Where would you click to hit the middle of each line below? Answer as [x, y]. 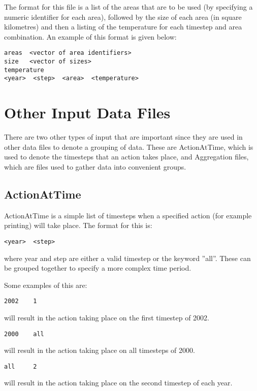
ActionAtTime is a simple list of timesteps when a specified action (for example [128, 215]
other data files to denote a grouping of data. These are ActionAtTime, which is [129, 146]
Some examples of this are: [46, 285]
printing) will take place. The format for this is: [78, 225]
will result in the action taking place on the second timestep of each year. [118, 383]
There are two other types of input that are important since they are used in [123, 137]
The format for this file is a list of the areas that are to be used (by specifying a [128, 7]
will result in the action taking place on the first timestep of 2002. [107, 317]
